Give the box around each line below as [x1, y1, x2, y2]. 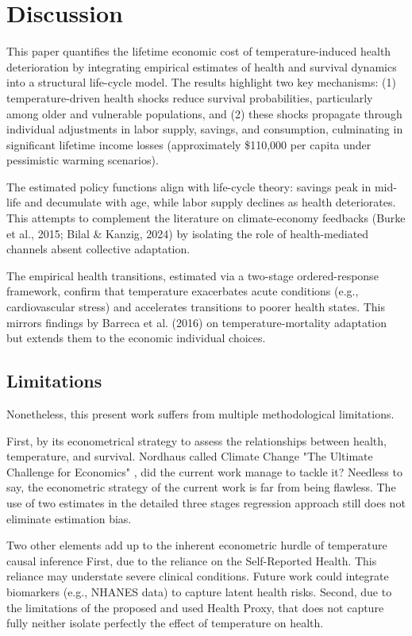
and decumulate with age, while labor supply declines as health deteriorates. [24, 194, 396, 210]
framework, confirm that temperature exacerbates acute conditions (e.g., [6, 283, 359, 299]
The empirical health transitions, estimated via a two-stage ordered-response [6, 267, 379, 283]
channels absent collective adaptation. [6, 241, 191, 257]
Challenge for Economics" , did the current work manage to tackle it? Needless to [6, 463, 402, 480]
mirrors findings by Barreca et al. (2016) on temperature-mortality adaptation [6, 314, 387, 330]
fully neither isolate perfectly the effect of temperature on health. [6, 615, 324, 631]
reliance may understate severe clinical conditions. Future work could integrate [6, 568, 389, 584]
